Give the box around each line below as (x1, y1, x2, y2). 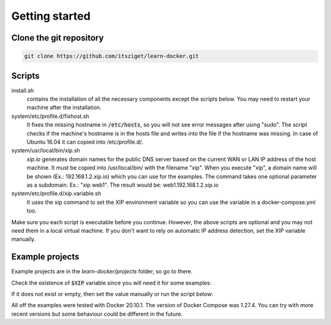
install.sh (11, 87, 34, 94)
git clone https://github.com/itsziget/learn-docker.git (24, 53, 199, 60)
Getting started (11, 9, 91, 23)
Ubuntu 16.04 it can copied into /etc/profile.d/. (26, 138, 143, 146)
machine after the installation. (26, 104, 102, 111)
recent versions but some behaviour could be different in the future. (11, 310, 183, 318)
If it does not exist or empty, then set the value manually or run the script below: (11, 290, 214, 297)
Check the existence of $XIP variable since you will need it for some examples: (11, 279, 211, 286)
